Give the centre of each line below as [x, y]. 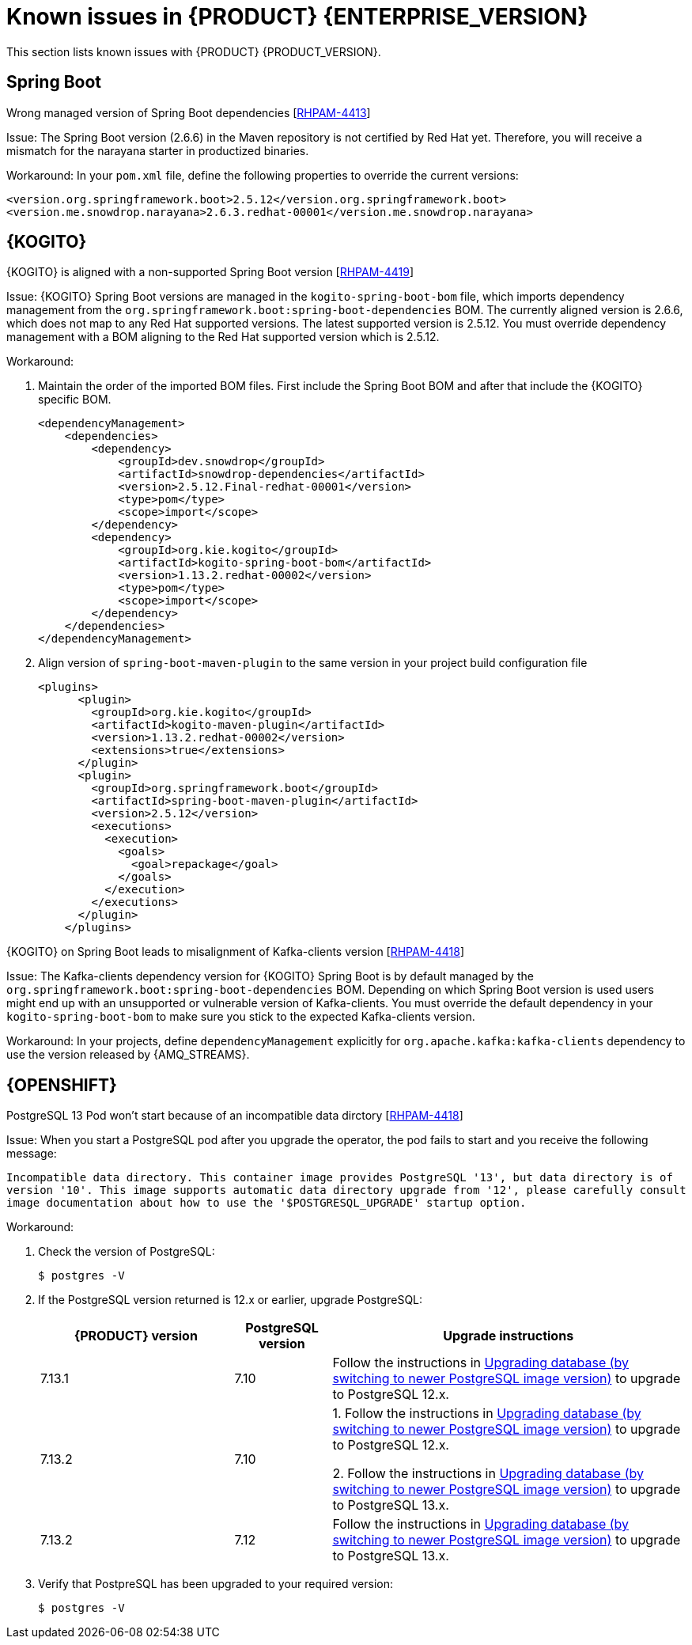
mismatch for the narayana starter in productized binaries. [158, 150]
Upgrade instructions [509, 1336]
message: [32, 1154]
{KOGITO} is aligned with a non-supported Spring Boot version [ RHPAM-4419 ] [210, 272]
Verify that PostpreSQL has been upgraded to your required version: [216, 1584]
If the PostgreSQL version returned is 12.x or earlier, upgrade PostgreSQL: [231, 1300]
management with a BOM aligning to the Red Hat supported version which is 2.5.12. [223, 337]
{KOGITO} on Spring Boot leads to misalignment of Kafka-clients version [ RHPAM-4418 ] [236, 952]
